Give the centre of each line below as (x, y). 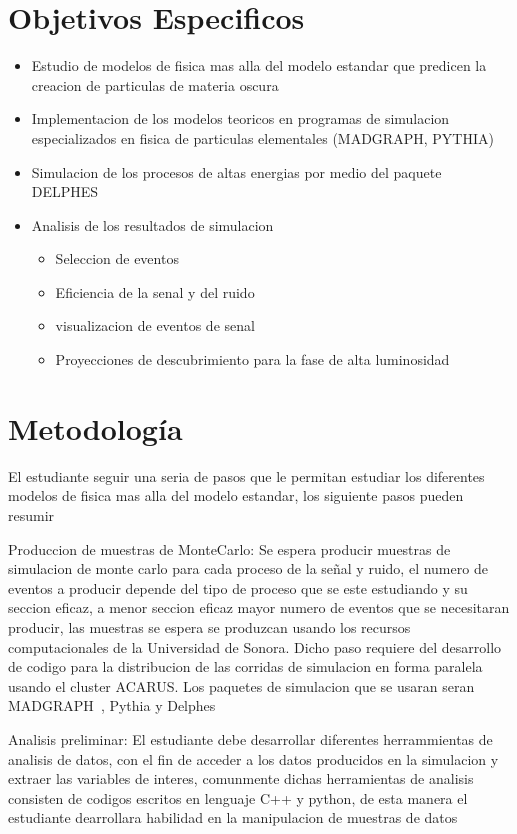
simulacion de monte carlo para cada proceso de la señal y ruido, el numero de (248, 568)
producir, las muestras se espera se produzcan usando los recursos (209, 626)
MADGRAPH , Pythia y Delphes (112, 705)
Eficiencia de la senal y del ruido (155, 291)
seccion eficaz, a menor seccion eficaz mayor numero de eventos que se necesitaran (259, 607)
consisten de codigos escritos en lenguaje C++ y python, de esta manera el (238, 797)
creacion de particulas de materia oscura (155, 84)
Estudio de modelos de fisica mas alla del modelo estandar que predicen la (259, 65)
